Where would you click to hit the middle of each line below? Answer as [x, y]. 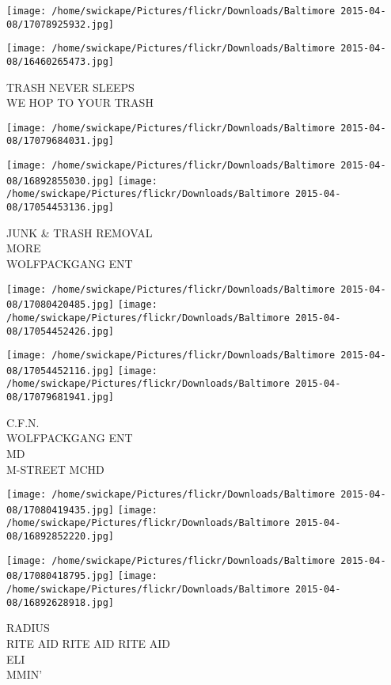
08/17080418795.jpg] [61, 576]
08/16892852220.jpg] [61, 537]
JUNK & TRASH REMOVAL [80, 232]
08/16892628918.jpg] [61, 602]
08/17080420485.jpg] [61, 305]
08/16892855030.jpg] [61, 181]
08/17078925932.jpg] [61, 24]
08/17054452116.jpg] [61, 371]
